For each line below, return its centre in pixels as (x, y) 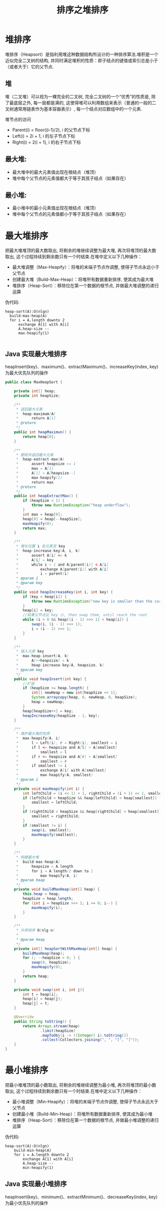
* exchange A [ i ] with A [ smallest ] (61, 770)
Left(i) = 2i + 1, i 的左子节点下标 (43, 136)
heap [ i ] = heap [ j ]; (43, 999)
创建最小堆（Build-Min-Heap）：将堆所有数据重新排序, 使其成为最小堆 (82, 1114)
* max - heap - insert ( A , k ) (42, 656)
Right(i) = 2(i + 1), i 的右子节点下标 (46, 142)
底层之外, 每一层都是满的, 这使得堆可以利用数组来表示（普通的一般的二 (85, 103)
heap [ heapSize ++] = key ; (48, 711)
